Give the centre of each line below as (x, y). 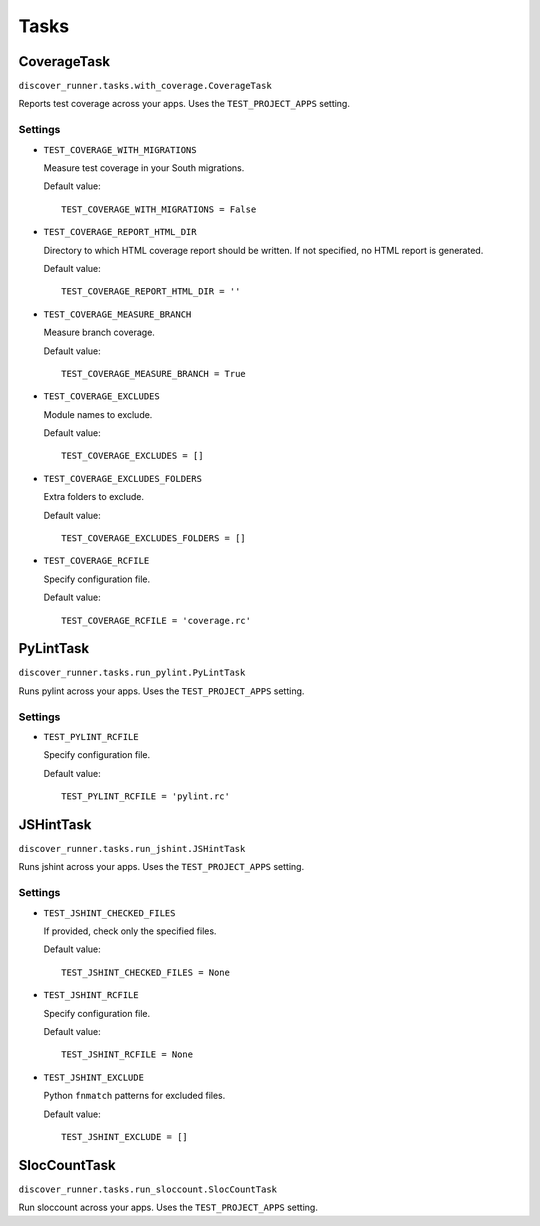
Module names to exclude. (98, 414)
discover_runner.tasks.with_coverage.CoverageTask (145, 86)
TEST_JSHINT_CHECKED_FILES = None (145, 972)
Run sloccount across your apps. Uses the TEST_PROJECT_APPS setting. (168, 1207)
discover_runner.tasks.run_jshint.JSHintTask (132, 849)
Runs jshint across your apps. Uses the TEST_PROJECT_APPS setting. (161, 867)
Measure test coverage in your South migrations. (144, 167)
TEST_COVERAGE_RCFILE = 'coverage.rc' (156, 620)
